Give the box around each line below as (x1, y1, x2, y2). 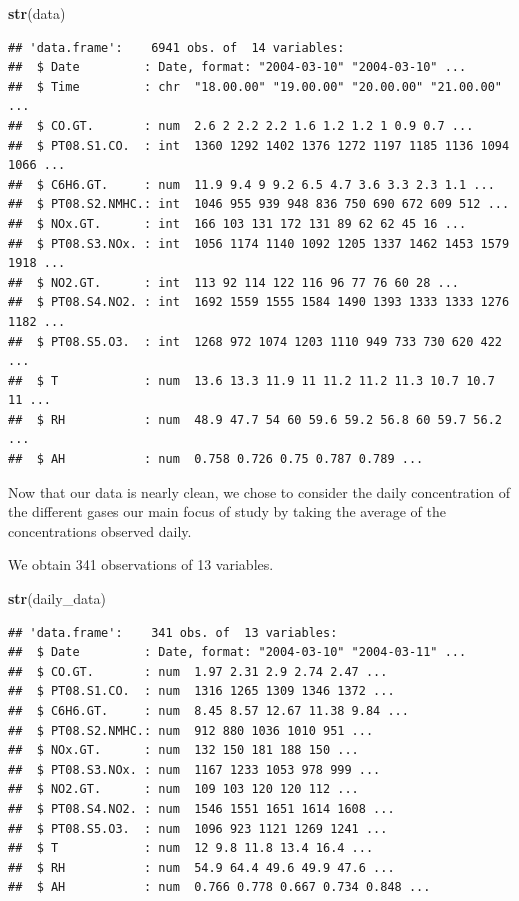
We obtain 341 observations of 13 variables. (8, 554, 274, 575)
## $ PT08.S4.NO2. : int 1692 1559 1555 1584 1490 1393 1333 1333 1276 (8, 295, 510, 310)
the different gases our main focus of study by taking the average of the (8, 501, 446, 522)
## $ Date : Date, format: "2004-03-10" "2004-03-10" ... (8, 60, 467, 75)
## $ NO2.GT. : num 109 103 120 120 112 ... (8, 782, 359, 797)
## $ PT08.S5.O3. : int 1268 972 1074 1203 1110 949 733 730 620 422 (8, 334, 502, 349)
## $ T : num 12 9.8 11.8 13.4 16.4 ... (8, 841, 374, 856)
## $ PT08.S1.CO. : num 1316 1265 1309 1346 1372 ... (8, 684, 395, 699)
